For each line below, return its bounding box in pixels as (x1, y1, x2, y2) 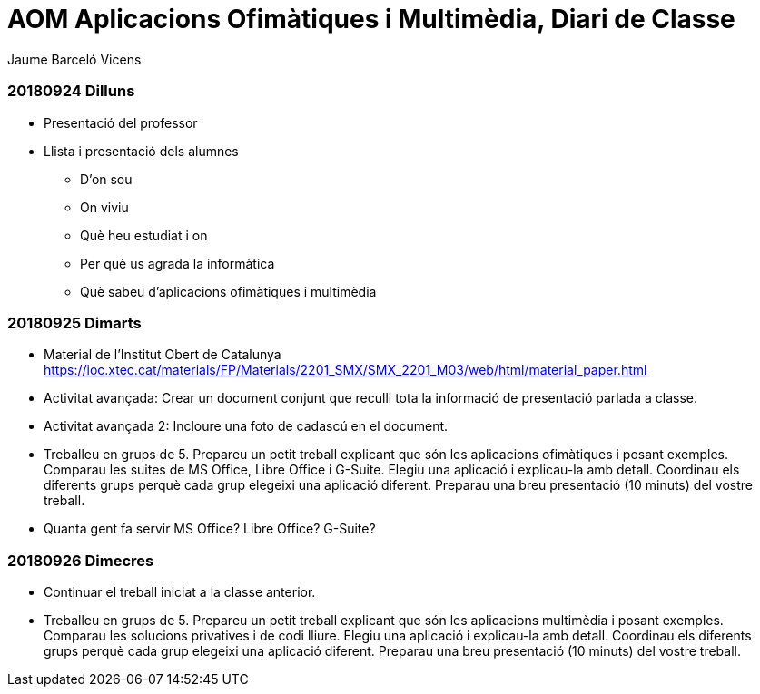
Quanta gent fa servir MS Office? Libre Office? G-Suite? (44, 521, 376, 537)
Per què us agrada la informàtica (80, 255, 275, 271)
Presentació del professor (44, 114, 198, 131)
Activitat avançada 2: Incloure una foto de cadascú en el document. (44, 418, 449, 435)
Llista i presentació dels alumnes (44, 142, 239, 159)
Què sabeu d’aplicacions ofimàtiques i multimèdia (80, 283, 377, 299)
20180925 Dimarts (7, 313, 142, 332)
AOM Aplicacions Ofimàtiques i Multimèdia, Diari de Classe (7, 4, 735, 34)
